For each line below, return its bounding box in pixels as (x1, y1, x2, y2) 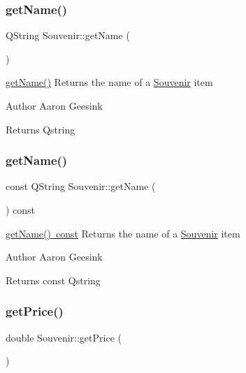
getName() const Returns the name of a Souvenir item (6, 226, 240, 240)
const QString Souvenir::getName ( (6, 179, 156, 193)
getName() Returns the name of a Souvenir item (6, 75, 213, 89)
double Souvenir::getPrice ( (6, 330, 122, 344)
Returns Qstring (6, 122, 75, 136)
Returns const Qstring (6, 272, 101, 287)
